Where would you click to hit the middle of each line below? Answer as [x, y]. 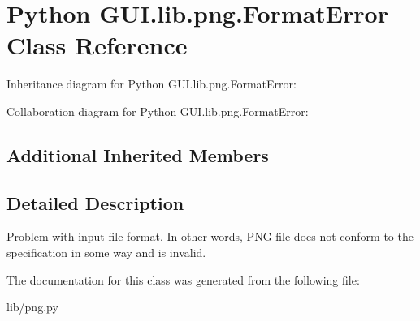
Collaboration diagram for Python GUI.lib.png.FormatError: [158, 111]
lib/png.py [32, 307]
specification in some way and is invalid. [106, 253]
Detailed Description [95, 202]
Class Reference [97, 45]
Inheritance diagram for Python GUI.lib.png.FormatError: [152, 84]
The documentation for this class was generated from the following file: [183, 279]
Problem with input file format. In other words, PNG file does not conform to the [210, 236]
